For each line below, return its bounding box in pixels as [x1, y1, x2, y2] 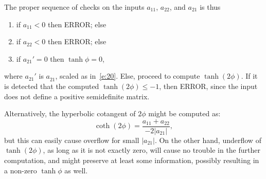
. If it [241, 70, 258, 81]
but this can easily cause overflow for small [4, 134, 139, 145]
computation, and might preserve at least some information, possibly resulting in [4, 155, 259, 165]
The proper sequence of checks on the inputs [4, 2, 145, 12]
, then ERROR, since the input [159, 80, 258, 91]
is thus [200, 2, 221, 12]
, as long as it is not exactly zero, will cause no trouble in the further [43, 145, 260, 155]
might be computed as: [148, 108, 221, 119]
